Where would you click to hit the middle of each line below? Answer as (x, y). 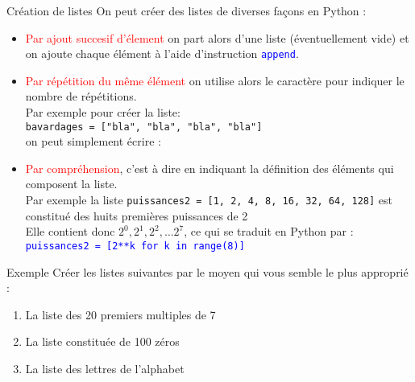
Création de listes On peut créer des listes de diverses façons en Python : (187, 10)
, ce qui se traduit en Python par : (269, 231)
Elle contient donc (70, 231)
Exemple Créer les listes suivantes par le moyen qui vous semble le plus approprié (207, 271)
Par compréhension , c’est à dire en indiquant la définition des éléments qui (210, 168)
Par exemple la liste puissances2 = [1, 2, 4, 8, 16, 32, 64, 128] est (209, 200)
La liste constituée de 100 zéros (102, 341)
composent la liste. (71, 184)
